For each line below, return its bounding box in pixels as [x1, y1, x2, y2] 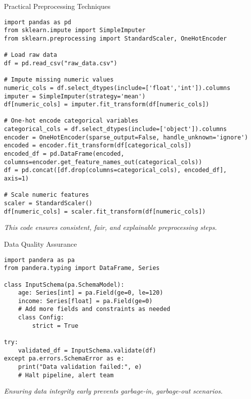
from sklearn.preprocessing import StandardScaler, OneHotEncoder [4, 35, 227, 42]
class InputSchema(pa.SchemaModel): [4, 281, 125, 288]
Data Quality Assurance [4, 238, 77, 249]
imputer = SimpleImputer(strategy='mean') [4, 92, 146, 100]
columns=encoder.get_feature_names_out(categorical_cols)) [4, 158, 202, 166]
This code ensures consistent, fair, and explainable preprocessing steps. [4, 222, 217, 232]
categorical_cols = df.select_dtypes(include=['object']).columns [4, 126, 227, 133]
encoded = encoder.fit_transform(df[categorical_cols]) [4, 142, 192, 149]
